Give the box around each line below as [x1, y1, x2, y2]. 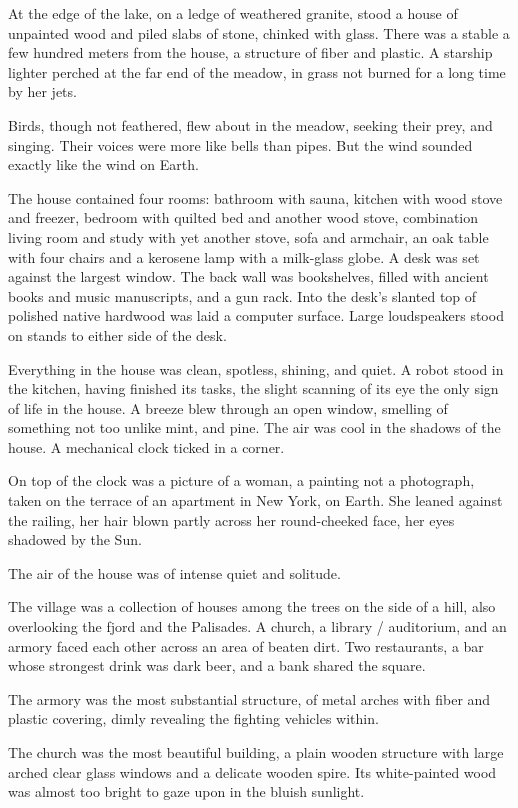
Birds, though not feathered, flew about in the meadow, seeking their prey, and [8, 114, 493, 135]
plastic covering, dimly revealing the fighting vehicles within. [8, 708, 379, 729]
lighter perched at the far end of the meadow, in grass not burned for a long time [8, 61, 506, 82]
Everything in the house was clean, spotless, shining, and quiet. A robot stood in [8, 358, 504, 379]
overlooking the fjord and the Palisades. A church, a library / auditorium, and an [8, 616, 507, 637]
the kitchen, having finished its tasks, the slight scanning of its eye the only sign [8, 378, 499, 399]
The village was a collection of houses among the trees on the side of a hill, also [8, 596, 496, 617]
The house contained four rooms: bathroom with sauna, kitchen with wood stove [8, 187, 503, 208]
